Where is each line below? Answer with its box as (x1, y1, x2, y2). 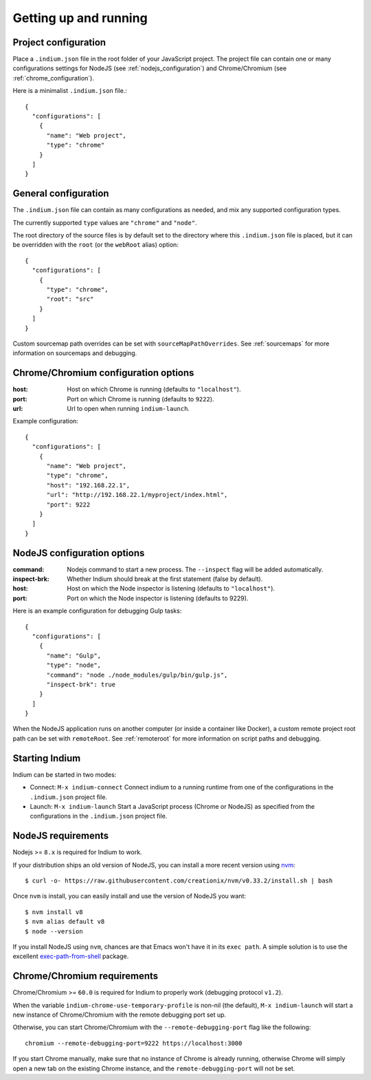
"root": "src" (46, 295, 94, 303)
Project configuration (12, 36, 106, 48)
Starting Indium (12, 752, 81, 764)
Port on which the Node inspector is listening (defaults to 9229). (67, 594, 249, 602)
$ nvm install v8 (25, 908, 83, 915)
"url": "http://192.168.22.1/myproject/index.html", (46, 491, 228, 499)
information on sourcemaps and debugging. (12, 349, 137, 357)
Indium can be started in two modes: (12, 770, 117, 779)
